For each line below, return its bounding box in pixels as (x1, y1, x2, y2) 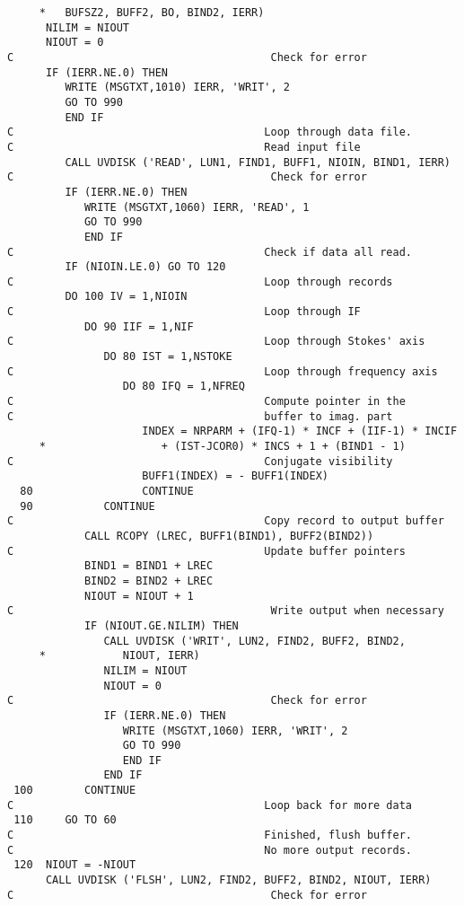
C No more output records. (7, 843, 413, 857)
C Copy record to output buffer (7, 515, 444, 528)
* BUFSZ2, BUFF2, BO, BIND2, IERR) (39, 6, 265, 19)
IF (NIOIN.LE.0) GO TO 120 (65, 260, 226, 274)
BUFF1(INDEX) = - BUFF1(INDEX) (142, 470, 328, 483)
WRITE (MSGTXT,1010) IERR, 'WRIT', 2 (65, 81, 290, 94)
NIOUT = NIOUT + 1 (83, 589, 194, 603)
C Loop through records (7, 275, 393, 288)
